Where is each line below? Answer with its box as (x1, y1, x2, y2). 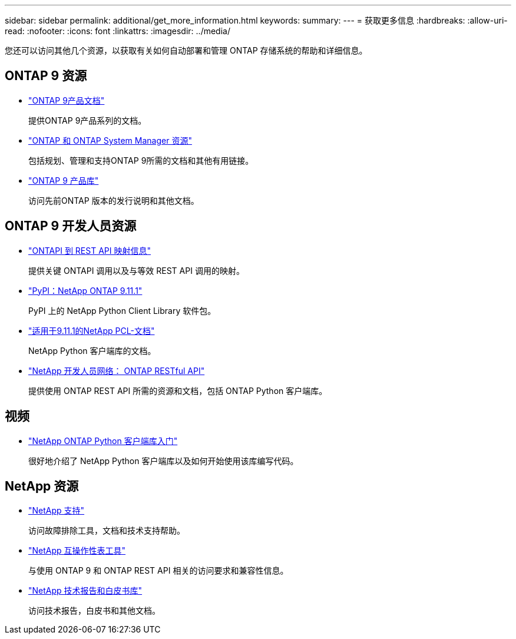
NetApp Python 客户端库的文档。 (28, 345, 156, 356)
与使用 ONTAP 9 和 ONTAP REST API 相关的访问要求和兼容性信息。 (28, 565, 289, 576)
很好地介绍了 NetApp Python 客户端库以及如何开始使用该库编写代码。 (28, 455, 299, 466)
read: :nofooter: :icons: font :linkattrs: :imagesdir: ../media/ (5, 26, 230, 36)
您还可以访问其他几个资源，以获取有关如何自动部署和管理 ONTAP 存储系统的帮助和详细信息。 (5, 45, 368, 55)
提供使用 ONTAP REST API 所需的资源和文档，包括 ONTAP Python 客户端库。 (28, 385, 328, 396)
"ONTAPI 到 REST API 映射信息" (28, 245, 151, 256)
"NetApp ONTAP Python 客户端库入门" (28, 435, 178, 446)
